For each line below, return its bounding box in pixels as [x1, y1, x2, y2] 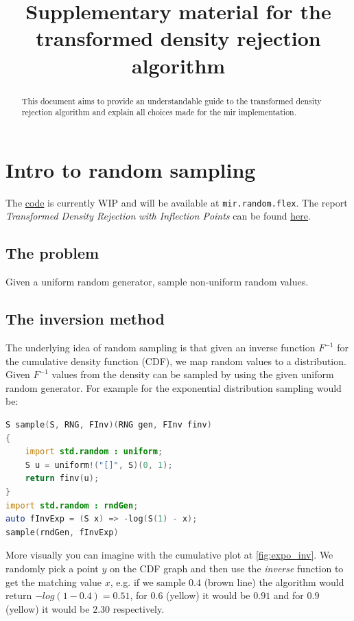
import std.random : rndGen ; [5, 500, 139, 511]
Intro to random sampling [5, 155, 256, 183]
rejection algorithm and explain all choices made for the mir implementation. [21, 106, 296, 118]
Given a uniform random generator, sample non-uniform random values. [5, 274, 309, 289]
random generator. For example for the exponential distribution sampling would [5, 380, 342, 395]
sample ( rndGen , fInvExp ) [5, 527, 119, 537]
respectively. [113, 601, 165, 616]
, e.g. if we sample [110, 574, 186, 589]
